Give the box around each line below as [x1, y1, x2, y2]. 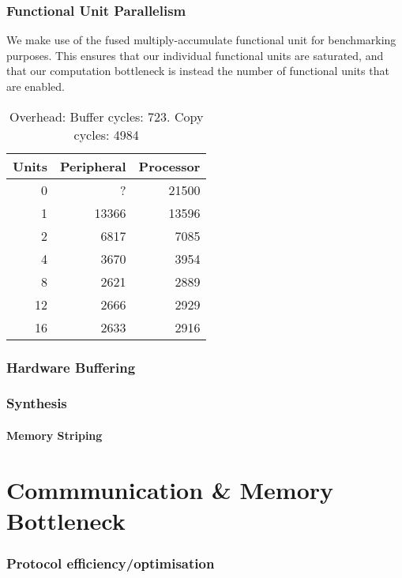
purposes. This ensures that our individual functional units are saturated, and [6, 47, 384, 63]
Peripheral [59, 156, 126, 175]
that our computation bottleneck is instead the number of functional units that [6, 62, 389, 79]
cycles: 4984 [73, 125, 139, 144]
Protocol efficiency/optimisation [6, 553, 215, 572]
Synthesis [6, 393, 67, 413]
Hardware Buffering [6, 357, 136, 377]
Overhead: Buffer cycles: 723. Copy [9, 107, 204, 126]
